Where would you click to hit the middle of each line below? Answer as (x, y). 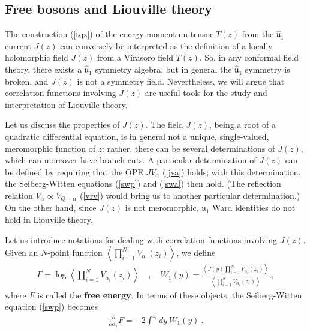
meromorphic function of (50, 148)
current (18, 45)
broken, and (27, 81)
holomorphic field (37, 57)
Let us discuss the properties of (62, 125)
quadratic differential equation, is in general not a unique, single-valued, (137, 136)
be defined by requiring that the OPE (74, 171)
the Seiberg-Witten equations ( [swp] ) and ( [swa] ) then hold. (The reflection (143, 183)
